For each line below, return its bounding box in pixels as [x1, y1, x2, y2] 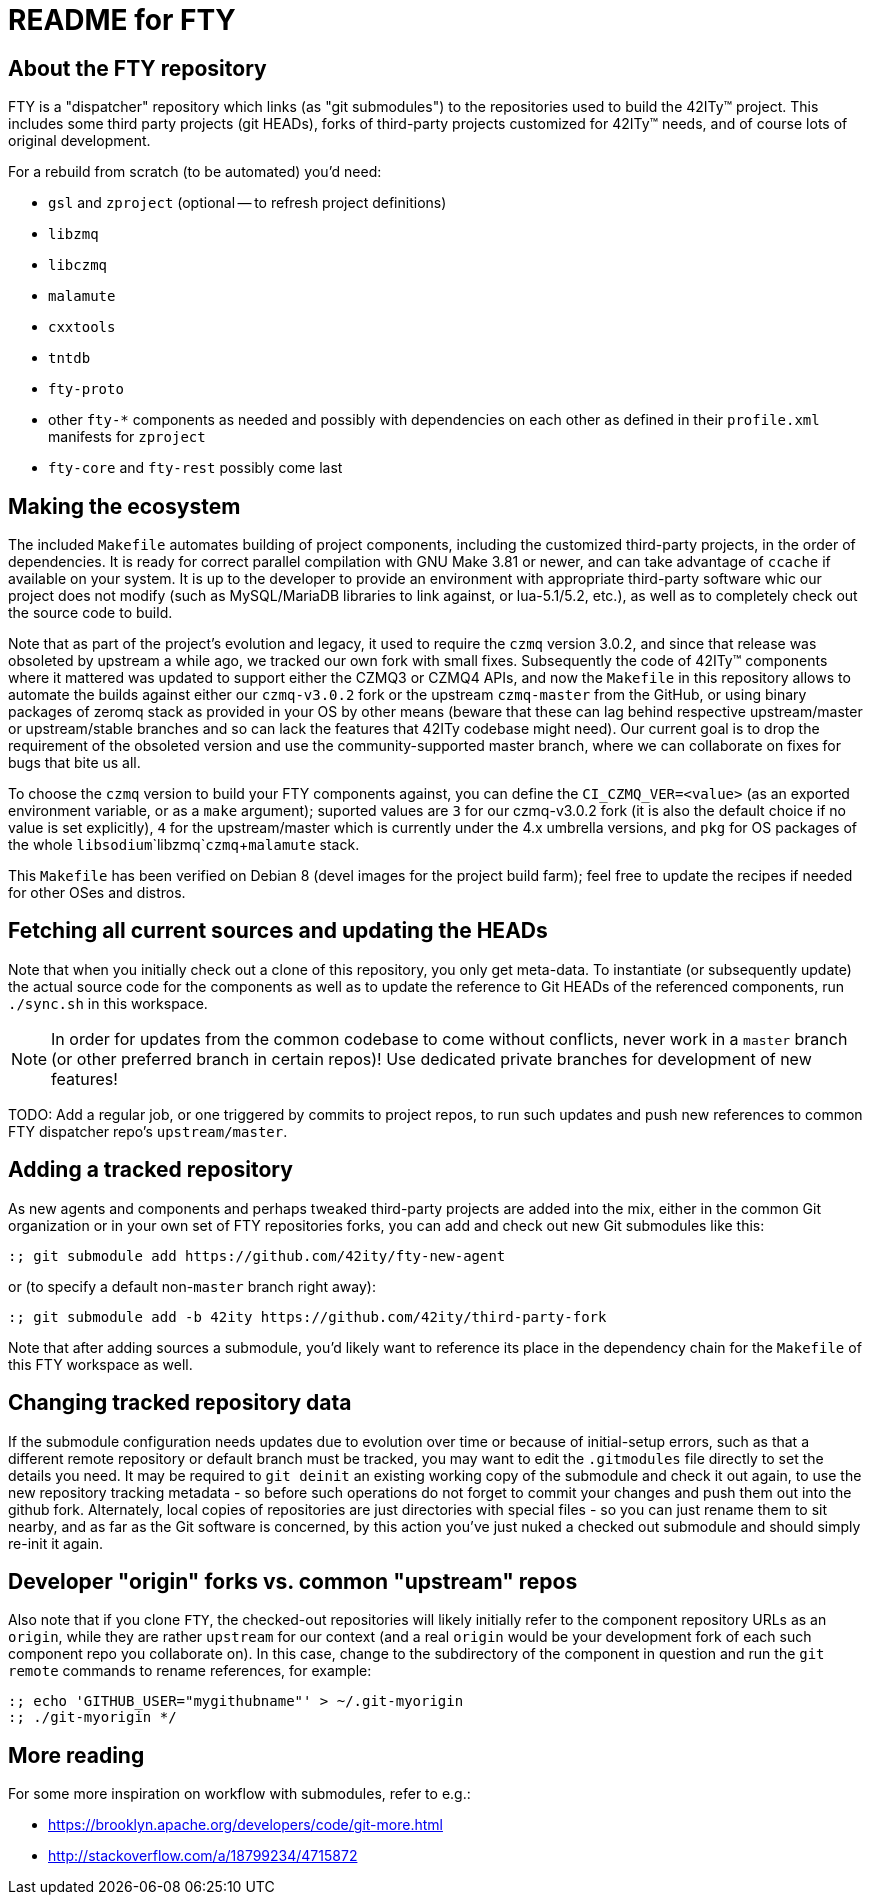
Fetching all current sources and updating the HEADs [8, 918, 548, 944]
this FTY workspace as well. [8, 1355, 193, 1373]
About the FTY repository [8, 55, 267, 81]
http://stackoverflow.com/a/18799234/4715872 [48, 1847, 358, 1865]
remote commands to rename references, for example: [8, 1662, 372, 1680]
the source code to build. [8, 604, 173, 622]
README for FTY [8, 3, 236, 37]
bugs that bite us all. [8, 754, 141, 772]
